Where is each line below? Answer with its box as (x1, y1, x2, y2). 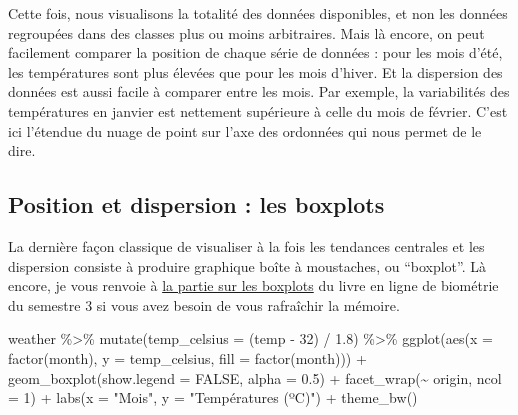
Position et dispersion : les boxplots (8, 189, 385, 220)
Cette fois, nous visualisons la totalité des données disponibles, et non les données (8, 3, 508, 23)
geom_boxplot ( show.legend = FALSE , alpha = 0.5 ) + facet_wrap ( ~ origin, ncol (8, 367, 502, 388)
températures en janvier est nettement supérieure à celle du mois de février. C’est (8, 100, 508, 121)
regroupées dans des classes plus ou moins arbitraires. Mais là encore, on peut (8, 22, 485, 43)
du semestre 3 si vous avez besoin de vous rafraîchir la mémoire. (8, 294, 400, 315)
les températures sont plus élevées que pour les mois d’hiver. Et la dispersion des (8, 61, 503, 82)
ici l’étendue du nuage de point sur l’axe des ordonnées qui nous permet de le (8, 120, 482, 141)
